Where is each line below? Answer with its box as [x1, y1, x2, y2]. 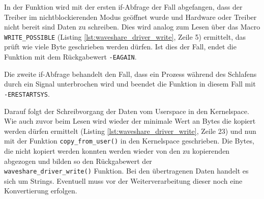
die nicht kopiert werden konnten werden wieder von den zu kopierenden [4, 145, 230, 156]
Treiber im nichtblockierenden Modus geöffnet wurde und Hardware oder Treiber [4, 11, 257, 22]
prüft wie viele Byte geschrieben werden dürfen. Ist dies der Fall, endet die [4, 41, 237, 52]
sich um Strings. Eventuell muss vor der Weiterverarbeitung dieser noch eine [4, 175, 243, 186]
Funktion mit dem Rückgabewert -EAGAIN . [4, 51, 137, 62]
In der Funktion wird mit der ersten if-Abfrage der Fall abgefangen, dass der [4, 2, 243, 12]
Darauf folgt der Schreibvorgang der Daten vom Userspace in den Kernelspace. [4, 105, 249, 116]
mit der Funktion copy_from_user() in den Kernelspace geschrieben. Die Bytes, [4, 135, 254, 146]
